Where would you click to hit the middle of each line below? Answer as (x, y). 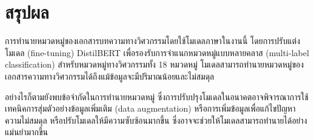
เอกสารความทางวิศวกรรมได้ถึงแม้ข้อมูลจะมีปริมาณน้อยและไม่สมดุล (110, 76)
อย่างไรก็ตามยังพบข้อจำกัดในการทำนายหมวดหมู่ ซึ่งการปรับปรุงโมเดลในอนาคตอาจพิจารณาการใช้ (157, 96)
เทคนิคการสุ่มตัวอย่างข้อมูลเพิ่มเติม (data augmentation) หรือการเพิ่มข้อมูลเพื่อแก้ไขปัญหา (150, 108)
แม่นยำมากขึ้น (26, 132)
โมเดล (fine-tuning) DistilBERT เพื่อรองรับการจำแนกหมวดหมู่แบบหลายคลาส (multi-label (157, 52)
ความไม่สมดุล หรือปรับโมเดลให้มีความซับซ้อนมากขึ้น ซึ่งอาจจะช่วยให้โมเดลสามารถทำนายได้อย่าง (156, 120)
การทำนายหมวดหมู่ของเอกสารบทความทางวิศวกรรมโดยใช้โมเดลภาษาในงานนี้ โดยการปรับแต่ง (152, 41)
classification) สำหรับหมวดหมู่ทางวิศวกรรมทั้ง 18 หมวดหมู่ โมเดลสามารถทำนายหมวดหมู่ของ (155, 64)
